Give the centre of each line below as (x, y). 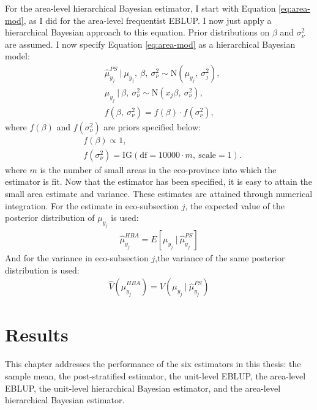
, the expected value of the (235, 205)
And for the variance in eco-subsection (77, 258)
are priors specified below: (152, 126)
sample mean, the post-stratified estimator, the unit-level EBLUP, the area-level (155, 375)
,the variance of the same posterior (220, 258)
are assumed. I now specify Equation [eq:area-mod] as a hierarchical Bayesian (150, 44)
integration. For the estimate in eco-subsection (92, 205)
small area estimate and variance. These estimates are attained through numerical (159, 194)
